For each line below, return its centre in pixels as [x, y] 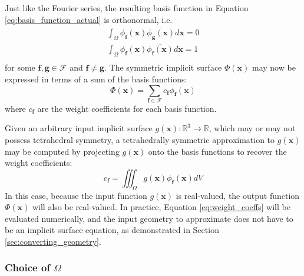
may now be [274, 67]
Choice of [28, 267]
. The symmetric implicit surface [163, 67]
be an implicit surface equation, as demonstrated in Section [112, 230]
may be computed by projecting [62, 151]
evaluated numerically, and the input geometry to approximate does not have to [149, 218]
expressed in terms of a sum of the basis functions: [96, 79]
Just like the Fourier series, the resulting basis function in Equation [127, 8]
